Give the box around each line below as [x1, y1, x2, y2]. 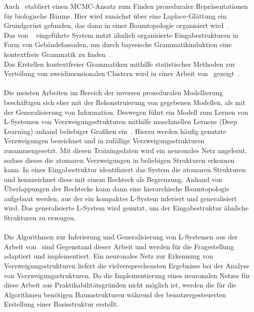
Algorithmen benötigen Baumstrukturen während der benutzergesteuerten [4, 289, 226, 299]
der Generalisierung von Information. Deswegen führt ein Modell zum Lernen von [4, 106, 249, 117]
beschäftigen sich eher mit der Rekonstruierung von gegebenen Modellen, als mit [4, 97, 246, 107]
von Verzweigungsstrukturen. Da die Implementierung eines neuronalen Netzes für [4, 270, 250, 280]
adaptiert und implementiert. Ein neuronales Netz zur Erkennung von [4, 251, 213, 261]
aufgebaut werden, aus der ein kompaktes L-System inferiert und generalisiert [4, 193, 237, 203]
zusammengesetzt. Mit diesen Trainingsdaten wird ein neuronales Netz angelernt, [4, 145, 247, 155]
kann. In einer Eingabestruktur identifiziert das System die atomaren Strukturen [4, 164, 246, 175]
